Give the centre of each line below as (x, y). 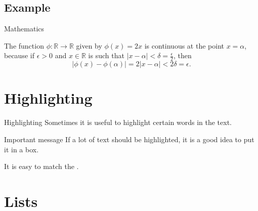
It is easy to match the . (41, 166)
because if (19, 55)
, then (182, 55)
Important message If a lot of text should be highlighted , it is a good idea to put (129, 139)
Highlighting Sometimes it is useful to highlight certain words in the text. (118, 122)
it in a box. (21, 149)
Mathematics (24, 29)
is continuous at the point (184, 45)
